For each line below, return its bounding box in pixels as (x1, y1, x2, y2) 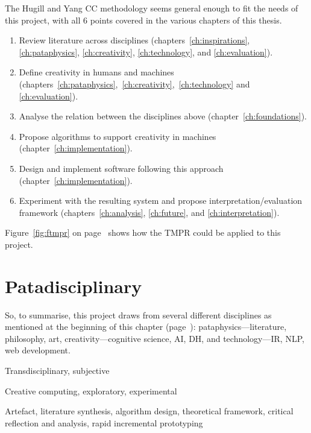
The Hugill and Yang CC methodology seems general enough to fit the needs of (5, 2, 298, 14)
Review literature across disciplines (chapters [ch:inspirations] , (19, 34, 250, 46)
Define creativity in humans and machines (19, 66, 174, 78)
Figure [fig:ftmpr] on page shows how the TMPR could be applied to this (5, 226, 281, 239)
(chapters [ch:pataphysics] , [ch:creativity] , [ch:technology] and (19, 77, 250, 90)
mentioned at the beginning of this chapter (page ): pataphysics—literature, (5, 320, 287, 333)
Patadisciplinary (5, 273, 142, 298)
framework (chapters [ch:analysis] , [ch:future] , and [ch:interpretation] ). (19, 206, 280, 218)
